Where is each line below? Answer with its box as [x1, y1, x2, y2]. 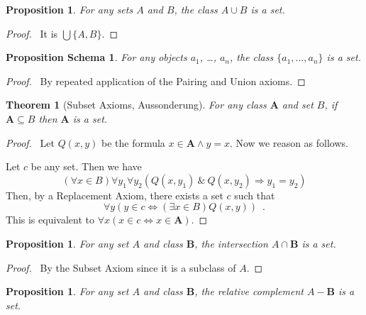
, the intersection [194, 236, 268, 250]
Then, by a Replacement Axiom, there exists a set [6, 187, 223, 202]
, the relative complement [194, 284, 304, 299]
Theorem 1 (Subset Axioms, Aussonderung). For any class [6, 97, 267, 112]
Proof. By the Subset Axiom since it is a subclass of [6, 260, 236, 275]
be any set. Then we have [30, 159, 142, 174]
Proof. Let [6, 135, 55, 150]
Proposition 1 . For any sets [6, 2, 133, 16]
